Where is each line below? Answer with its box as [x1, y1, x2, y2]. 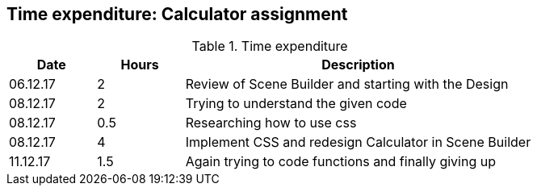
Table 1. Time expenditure [191, 38, 348, 55]
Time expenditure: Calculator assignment [6, 4, 348, 24]
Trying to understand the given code [185, 95, 407, 112]
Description [321, 56, 395, 73]
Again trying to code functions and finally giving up [185, 153, 496, 170]
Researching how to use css [185, 115, 357, 131]
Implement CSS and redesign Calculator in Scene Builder [185, 134, 531, 151]
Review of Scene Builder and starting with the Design [185, 76, 509, 93]
